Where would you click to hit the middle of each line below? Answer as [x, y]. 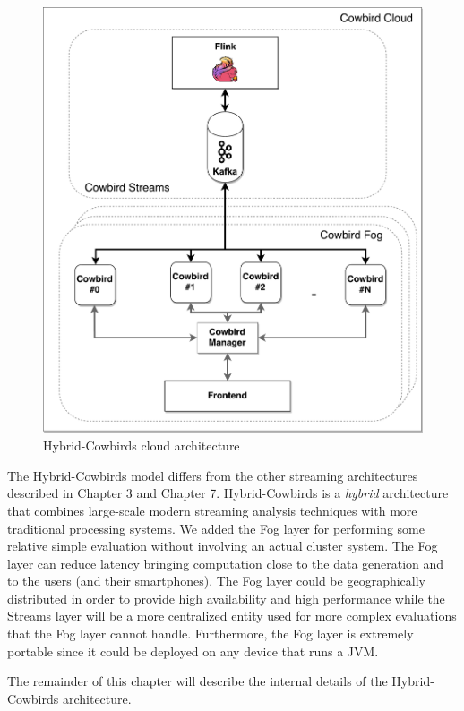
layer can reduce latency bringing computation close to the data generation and [226, 563]
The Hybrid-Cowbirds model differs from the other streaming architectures [213, 475]
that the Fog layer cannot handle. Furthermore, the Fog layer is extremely [211, 634]
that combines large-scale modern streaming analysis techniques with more [212, 510]
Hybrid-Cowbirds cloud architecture [142, 445]
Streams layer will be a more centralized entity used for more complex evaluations [232, 616]
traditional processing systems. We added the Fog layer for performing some [216, 528]
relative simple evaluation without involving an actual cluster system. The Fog [223, 546]
